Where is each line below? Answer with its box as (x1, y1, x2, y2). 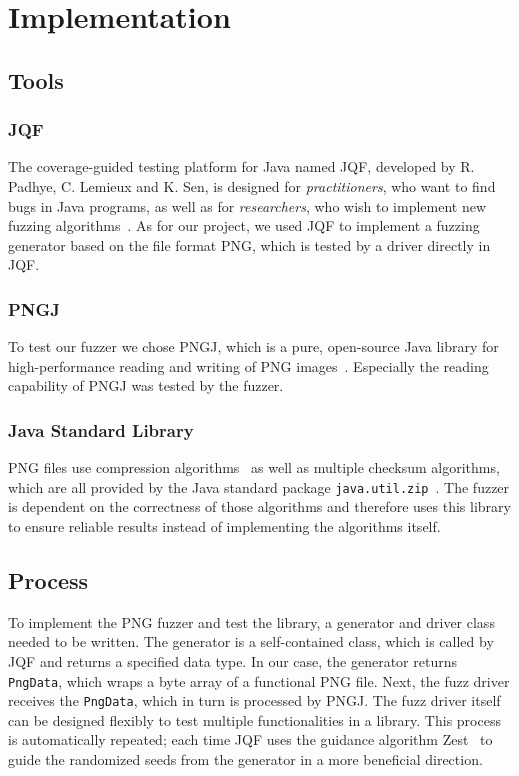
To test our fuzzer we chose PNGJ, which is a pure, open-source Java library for (8, 336, 499, 357)
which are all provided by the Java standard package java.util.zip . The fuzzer (8, 476, 510, 497)
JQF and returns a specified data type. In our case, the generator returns (8, 650, 457, 671)
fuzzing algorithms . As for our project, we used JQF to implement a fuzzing (8, 215, 480, 236)
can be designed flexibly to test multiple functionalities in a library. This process (8, 709, 501, 730)
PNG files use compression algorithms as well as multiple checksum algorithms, (8, 457, 500, 478)
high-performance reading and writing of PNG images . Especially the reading (8, 355, 489, 376)
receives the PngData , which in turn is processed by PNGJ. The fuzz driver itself (8, 690, 501, 711)
